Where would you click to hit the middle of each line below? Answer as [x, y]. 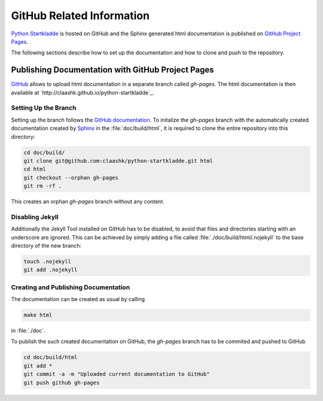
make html [38, 315]
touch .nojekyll [48, 261]
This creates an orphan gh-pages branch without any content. [88, 202]
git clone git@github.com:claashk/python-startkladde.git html [118, 161]
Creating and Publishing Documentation [71, 287]
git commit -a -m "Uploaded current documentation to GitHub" [117, 374]
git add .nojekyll [51, 270]
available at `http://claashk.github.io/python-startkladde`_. [83, 92]
